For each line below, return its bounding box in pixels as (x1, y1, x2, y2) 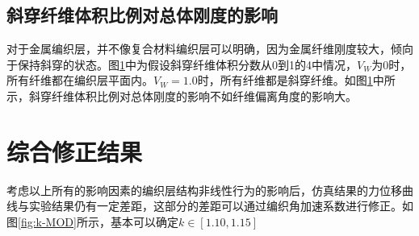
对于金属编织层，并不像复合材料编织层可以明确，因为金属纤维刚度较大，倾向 (6, 40, 413, 57)
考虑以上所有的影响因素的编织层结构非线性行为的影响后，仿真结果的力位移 (6, 181, 402, 198)
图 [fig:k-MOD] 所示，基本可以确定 (6, 213, 178, 230)
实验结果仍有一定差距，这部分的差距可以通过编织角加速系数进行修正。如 (28, 197, 413, 214)
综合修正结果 (6, 135, 143, 168)
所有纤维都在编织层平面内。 (6, 72, 153, 89)
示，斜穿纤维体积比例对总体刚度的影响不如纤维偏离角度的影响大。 (6, 87, 357, 104)
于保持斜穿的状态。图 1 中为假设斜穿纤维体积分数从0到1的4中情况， (6, 56, 357, 72)
